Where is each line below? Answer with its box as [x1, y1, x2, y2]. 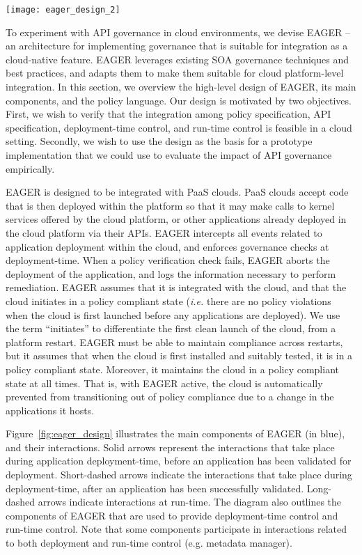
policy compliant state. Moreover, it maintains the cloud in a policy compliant [6, 361, 339, 376]
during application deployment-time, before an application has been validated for [6, 453, 352, 468]
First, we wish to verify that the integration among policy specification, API [6, 107, 331, 121]
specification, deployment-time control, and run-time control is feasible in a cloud [6, 120, 352, 134]
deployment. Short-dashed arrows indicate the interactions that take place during [6, 467, 352, 482]
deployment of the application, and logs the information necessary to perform [6, 266, 336, 281]
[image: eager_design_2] [6, 5, 120, 15]
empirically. [6, 161, 55, 175]
